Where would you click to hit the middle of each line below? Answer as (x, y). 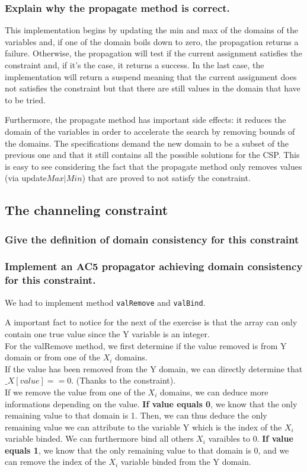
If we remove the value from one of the (75, 392)
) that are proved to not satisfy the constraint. (166, 178)
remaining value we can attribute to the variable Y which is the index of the (143, 427)
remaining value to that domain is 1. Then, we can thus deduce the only (136, 415)
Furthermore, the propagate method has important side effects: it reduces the (145, 120)
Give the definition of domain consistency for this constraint (152, 239)
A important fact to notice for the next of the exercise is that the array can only (151, 322)
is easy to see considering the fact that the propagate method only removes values (153, 166)
